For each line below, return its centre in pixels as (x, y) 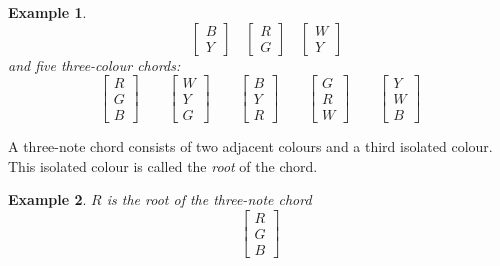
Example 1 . (47, 12)
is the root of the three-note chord (209, 199)
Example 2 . (47, 199)
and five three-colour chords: (94, 64)
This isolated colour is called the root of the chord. (163, 165)
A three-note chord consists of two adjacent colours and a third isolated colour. (250, 146)
